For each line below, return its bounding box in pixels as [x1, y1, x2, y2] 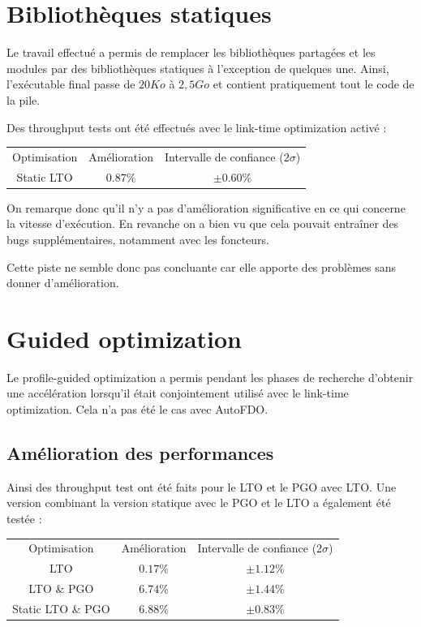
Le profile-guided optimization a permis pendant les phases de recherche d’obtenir [6, 368, 414, 385]
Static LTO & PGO [12, 599, 110, 616]
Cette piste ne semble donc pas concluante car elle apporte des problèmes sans [6, 258, 397, 275]
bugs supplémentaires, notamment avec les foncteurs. [6, 230, 269, 247]
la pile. [6, 91, 41, 108]
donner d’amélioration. [6, 274, 119, 291]
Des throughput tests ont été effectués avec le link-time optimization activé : [6, 118, 387, 135]
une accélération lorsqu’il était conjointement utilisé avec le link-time [6, 384, 349, 402]
